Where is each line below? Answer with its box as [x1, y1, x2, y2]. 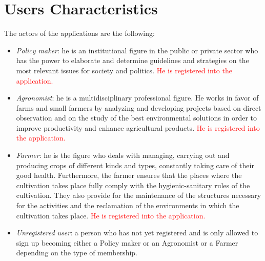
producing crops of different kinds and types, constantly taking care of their [16, 159, 254, 170]
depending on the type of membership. [16, 247, 137, 258]
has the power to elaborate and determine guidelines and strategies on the [16, 55, 249, 66]
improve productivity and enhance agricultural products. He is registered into [16, 122, 260, 133]
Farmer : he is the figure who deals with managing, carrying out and [16, 150, 230, 160]
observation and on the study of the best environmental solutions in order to [16, 112, 257, 123]
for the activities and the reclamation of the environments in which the [16, 200, 239, 211]
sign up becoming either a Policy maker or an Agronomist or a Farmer [16, 237, 238, 248]
